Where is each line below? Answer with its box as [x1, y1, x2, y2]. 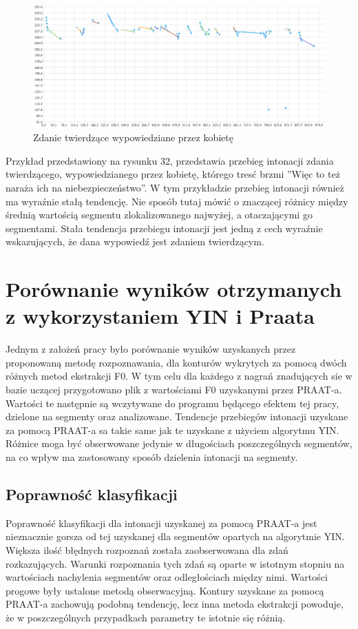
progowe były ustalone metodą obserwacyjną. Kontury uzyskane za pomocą [6, 583, 324, 597]
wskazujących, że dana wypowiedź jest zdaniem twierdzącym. [6, 234, 264, 249]
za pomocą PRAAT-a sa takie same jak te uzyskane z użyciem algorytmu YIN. [6, 422, 339, 437]
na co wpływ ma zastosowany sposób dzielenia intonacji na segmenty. [6, 450, 298, 464]
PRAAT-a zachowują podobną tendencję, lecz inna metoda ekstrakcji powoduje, [6, 597, 344, 611]
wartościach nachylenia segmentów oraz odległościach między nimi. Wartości [6, 570, 328, 584]
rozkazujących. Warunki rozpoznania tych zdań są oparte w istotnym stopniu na [6, 556, 345, 570]
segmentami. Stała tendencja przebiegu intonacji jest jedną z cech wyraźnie [6, 220, 323, 235]
